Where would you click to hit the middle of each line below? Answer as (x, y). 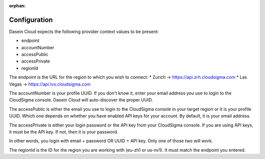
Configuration (31, 20)
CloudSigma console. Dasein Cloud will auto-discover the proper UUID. (81, 100)
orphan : (17, 6)
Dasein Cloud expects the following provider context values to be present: (84, 32)
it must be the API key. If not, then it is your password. (64, 132)
